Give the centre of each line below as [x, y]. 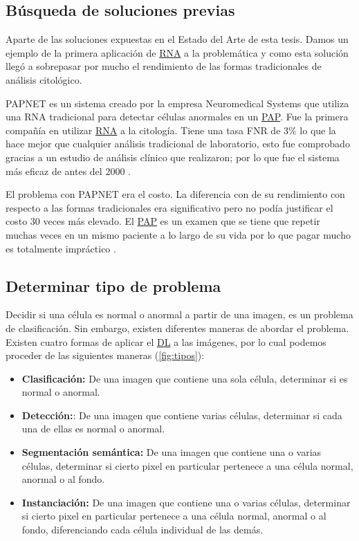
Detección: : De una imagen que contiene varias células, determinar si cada [182, 415]
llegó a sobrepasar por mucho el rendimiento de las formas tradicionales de [164, 66]
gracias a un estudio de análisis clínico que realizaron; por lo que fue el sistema [173, 157]
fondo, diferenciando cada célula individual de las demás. [142, 530]
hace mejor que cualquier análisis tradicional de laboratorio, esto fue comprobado [178, 144]
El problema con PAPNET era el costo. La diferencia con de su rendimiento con [175, 194]
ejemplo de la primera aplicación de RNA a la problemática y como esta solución [177, 52]
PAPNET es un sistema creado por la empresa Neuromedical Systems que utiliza [177, 103]
